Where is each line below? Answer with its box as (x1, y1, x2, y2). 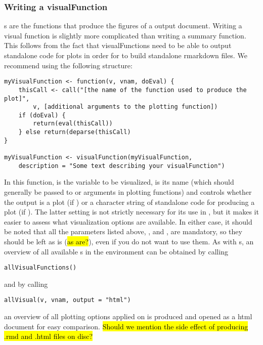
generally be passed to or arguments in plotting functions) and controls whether (4, 187, 252, 197)
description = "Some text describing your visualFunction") (18, 162, 225, 169)
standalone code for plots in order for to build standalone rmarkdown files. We (4, 50, 247, 60)
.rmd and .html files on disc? (4, 331, 93, 341)
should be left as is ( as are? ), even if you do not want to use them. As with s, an (4, 236, 254, 246)
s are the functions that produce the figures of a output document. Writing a (4, 20, 242, 31)
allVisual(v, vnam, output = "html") (4, 296, 131, 304)
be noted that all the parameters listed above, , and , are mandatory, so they (4, 226, 242, 237)
